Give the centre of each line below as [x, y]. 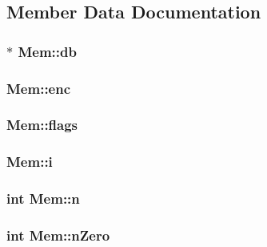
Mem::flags [42, 125]
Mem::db [47, 51]
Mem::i [30, 162]
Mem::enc [39, 88]
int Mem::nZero [58, 235]
